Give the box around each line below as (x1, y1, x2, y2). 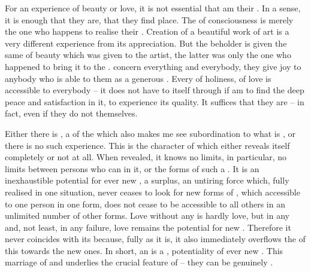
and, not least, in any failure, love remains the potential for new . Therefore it (5, 221, 291, 233)
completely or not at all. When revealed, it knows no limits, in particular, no (5, 151, 287, 163)
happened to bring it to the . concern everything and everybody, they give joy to (5, 60, 301, 72)
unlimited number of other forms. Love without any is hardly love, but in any (5, 209, 289, 222)
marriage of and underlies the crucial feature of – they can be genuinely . (5, 256, 273, 268)
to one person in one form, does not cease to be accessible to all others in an (5, 197, 285, 210)
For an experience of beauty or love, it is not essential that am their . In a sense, (5, 2, 301, 14)
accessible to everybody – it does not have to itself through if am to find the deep (5, 84, 304, 96)
